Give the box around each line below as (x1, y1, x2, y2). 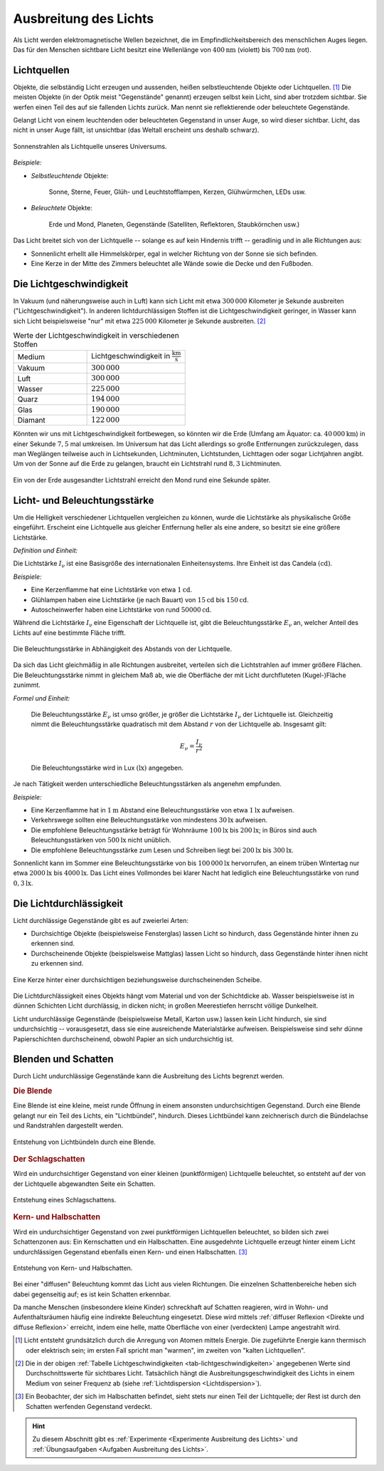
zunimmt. (13, 681, 41, 689)
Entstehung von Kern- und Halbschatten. (13, 1264, 133, 1272)
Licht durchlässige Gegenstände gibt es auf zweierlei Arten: (13, 916, 188, 924)
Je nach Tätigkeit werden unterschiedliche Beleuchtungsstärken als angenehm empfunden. (13, 780, 282, 788)
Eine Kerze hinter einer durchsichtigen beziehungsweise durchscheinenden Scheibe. (13, 975, 262, 984)
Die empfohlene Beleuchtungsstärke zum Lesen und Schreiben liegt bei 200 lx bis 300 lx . (31, 845, 294, 855)
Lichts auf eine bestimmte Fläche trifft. (13, 628, 126, 637)
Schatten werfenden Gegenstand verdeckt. (26, 1402, 152, 1410)
